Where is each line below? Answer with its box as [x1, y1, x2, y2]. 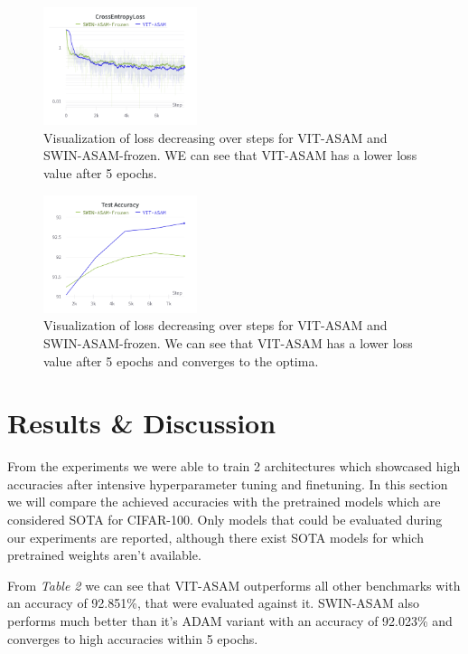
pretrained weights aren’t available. [7, 545, 201, 564]
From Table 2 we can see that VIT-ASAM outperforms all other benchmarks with [7, 575, 461, 594]
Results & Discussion [7, 404, 276, 441]
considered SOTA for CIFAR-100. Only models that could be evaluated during [7, 510, 443, 528]
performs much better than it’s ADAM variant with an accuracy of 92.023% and [7, 611, 453, 630]
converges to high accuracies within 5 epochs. [7, 629, 258, 648]
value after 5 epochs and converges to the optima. [43, 351, 319, 370]
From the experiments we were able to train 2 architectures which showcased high [7, 457, 461, 476]
